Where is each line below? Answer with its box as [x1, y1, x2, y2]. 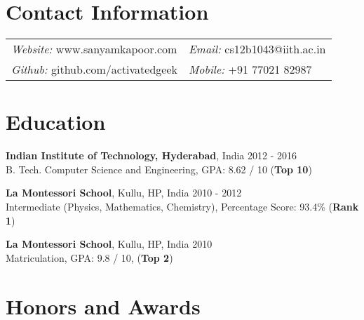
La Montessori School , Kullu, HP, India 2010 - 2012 [6, 185, 242, 200]
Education [6, 107, 106, 136]
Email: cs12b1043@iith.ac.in [189, 41, 326, 58]
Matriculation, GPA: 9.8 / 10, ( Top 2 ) [6, 250, 173, 265]
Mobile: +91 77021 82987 [189, 61, 312, 78]
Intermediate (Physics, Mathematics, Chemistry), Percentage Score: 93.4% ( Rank [6, 199, 359, 214]
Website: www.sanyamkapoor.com [11, 41, 177, 58]
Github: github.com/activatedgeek [11, 61, 177, 78]
